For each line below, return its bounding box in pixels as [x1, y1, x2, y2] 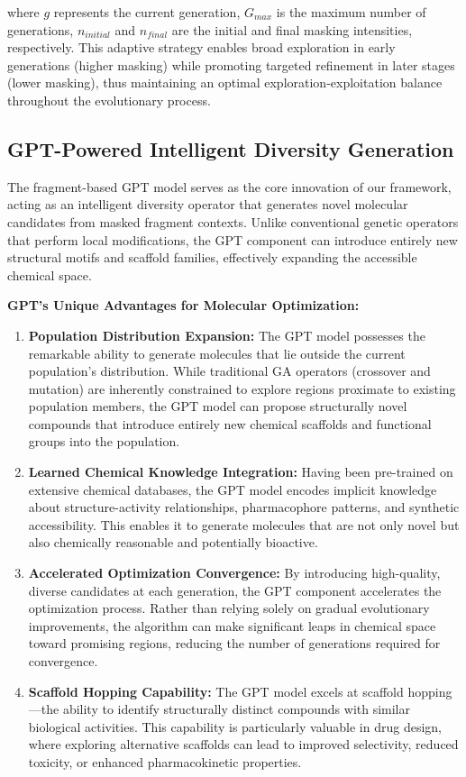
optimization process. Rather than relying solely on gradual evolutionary [28, 599, 430, 617]
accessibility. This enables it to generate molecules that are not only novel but [28, 515, 460, 534]
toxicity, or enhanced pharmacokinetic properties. [28, 752, 302, 771]
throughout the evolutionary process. [7, 90, 211, 109]
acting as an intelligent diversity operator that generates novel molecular [7, 195, 408, 214]
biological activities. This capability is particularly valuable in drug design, [28, 717, 443, 736]
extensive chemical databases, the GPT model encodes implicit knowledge [28, 480, 437, 498]
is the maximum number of [276, 3, 426, 21]
